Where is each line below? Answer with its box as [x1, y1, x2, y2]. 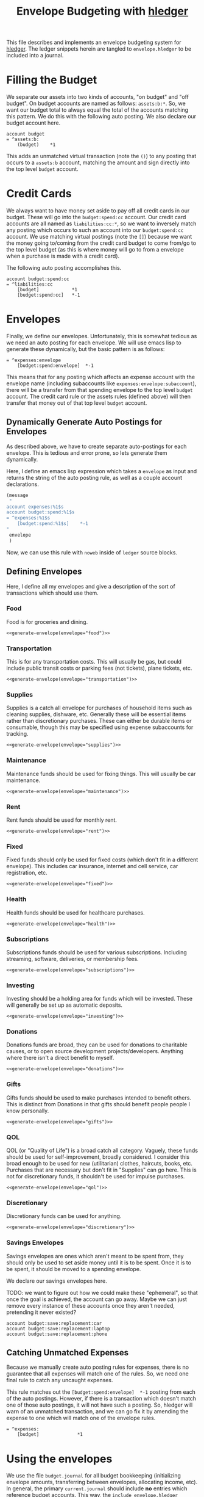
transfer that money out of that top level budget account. [6, 399, 147, 407]
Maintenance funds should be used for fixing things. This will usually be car [6, 770, 196, 777]
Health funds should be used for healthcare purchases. [6, 908, 145, 916]
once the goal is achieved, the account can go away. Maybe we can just [6, 1296, 188, 1303]
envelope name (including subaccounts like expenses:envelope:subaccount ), [6, 380, 197, 387]
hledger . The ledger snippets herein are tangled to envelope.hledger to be [6, 45, 192, 53]
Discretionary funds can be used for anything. [6, 1212, 122, 1220]
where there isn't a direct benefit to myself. [6, 1054, 114, 1062]
